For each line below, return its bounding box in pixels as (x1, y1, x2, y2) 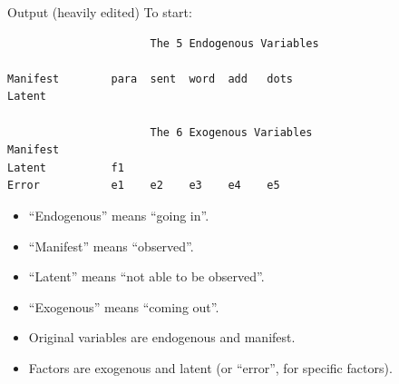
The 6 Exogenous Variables (150, 125, 313, 139)
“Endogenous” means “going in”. (28, 205, 209, 224)
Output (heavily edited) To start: (7, 3, 192, 21)
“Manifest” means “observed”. (28, 236, 194, 255)
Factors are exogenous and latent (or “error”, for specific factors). (28, 358, 393, 377)
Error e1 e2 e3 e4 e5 (7, 179, 280, 192)
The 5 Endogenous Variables (150, 36, 319, 50)
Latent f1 (7, 161, 124, 174)
